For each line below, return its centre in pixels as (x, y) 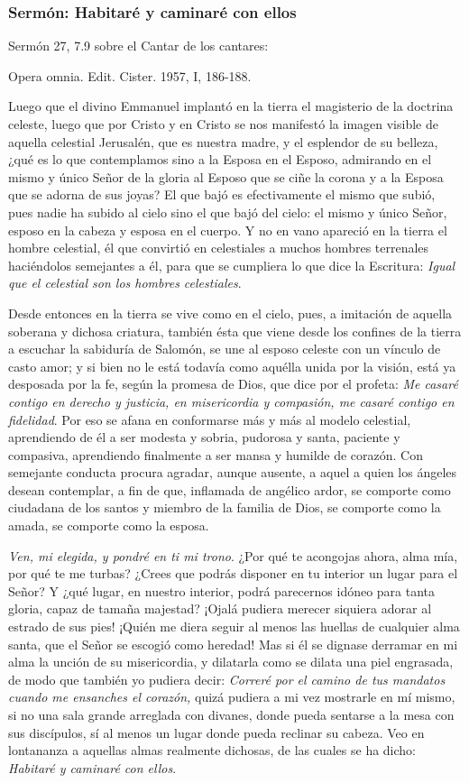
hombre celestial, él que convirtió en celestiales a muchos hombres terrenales (219, 248)
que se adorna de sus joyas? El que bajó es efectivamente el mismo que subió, (222, 194)
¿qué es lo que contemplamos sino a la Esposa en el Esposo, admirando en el (220, 159)
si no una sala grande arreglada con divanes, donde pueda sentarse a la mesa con (231, 714)
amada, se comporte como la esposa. (109, 525)
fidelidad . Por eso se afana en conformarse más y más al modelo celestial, (210, 419)
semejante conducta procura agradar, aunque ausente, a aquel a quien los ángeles (233, 472)
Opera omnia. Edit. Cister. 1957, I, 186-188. (130, 75)
